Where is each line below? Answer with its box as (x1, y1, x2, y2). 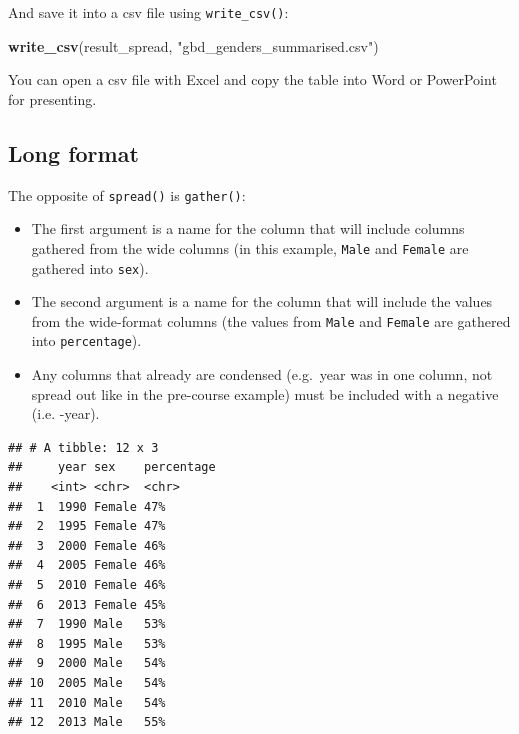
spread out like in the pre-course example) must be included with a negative (31, 383, 499, 404)
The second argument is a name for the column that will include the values (31, 291, 493, 312)
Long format (8, 137, 139, 168)
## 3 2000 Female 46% (8, 538, 166, 553)
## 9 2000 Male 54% (8, 656, 166, 671)
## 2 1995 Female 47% (8, 519, 166, 534)
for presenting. (8, 88, 97, 109)
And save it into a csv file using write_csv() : (8, 2, 289, 22)
